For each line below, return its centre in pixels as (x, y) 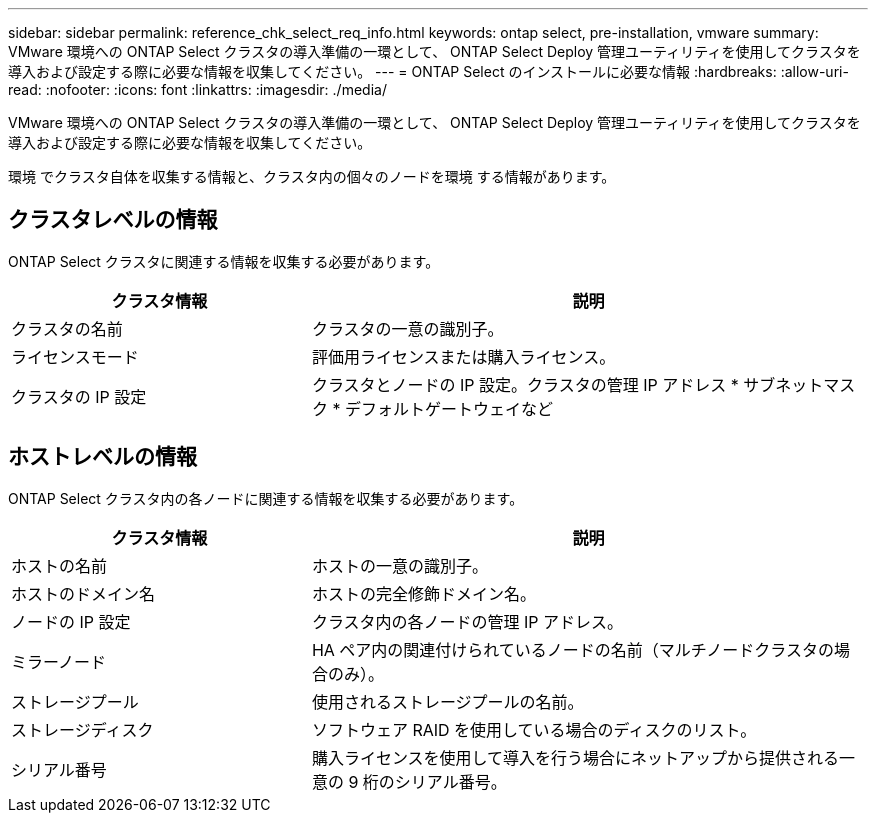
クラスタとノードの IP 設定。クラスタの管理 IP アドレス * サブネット (567, 384)
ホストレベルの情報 (102, 457)
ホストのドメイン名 (83, 593)
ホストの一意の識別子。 (399, 565)
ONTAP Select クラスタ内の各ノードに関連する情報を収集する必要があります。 (266, 498)
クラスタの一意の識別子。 (407, 328)
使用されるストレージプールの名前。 (447, 701)
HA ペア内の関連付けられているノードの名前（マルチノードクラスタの (573, 649)
